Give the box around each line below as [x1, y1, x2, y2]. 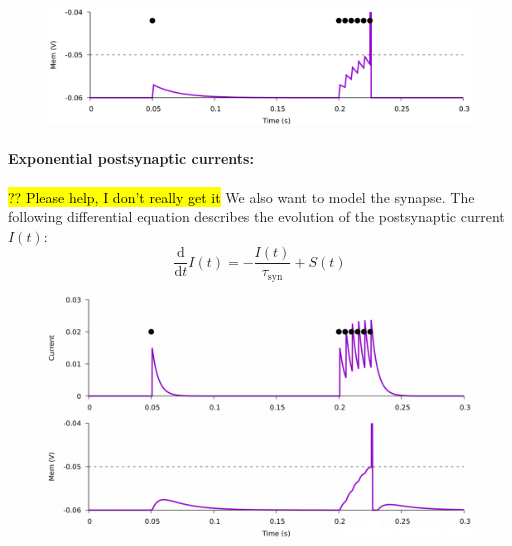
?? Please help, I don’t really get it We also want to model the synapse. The [8, 186, 475, 207]
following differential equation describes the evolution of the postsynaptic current [8, 206, 505, 227]
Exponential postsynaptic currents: [8, 148, 254, 169]
